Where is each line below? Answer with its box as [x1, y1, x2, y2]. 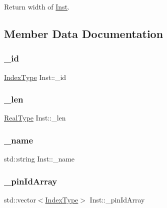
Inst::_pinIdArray [89, 194, 145, 205]
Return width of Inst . [4, 1, 70, 11]
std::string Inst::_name [4, 153, 75, 164]
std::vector [4, 194, 36, 205]
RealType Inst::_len [4, 112, 66, 123]
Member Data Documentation [4, 25, 163, 41]
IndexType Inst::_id [4, 71, 66, 82]
